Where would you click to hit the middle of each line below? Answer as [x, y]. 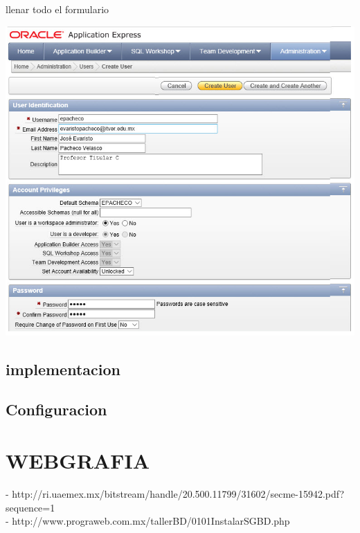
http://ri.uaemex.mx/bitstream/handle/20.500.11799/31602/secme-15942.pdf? [178, 493]
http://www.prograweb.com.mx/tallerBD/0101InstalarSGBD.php [151, 521]
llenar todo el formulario [57, 9]
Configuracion [56, 409]
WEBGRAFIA [78, 460]
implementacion [63, 369]
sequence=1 [30, 507]
